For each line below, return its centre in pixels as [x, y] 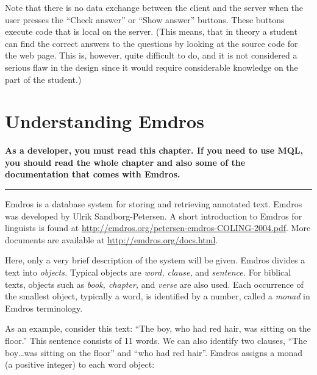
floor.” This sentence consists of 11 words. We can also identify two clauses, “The [156, 340]
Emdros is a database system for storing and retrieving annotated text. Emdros [154, 204]
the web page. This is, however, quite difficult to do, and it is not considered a [151, 55]
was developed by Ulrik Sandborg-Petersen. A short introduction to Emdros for [154, 216]
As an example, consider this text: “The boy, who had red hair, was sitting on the [158, 328]
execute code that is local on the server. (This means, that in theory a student [151, 31]
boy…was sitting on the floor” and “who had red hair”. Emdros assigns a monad [154, 352]
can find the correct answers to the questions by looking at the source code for [151, 43]
